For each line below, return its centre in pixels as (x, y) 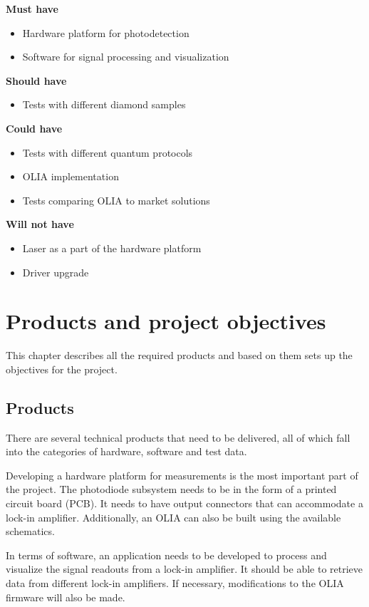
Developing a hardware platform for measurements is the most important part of (182, 475)
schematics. (30, 531)
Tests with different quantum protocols (108, 152)
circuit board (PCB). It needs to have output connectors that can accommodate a (184, 503)
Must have (32, 9)
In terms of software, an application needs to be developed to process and (166, 555)
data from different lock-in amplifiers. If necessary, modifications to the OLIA (175, 582)
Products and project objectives (166, 321)
